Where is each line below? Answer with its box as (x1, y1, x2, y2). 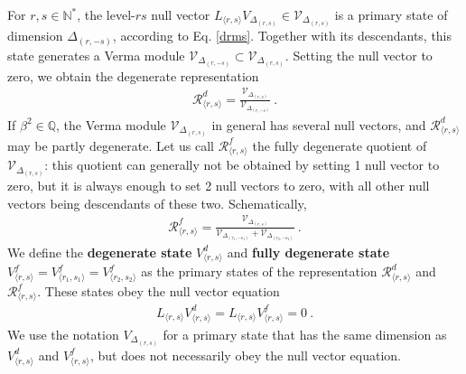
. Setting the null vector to (284, 45, 433, 64)
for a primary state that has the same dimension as (163, 324, 447, 343)
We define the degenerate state (7, 242, 192, 261)
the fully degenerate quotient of (252, 136, 427, 154)
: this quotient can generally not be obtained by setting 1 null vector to (44, 155, 440, 174)
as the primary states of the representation (141, 262, 377, 281)
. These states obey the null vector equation (37, 282, 280, 300)
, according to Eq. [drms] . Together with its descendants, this (112, 26, 452, 45)
